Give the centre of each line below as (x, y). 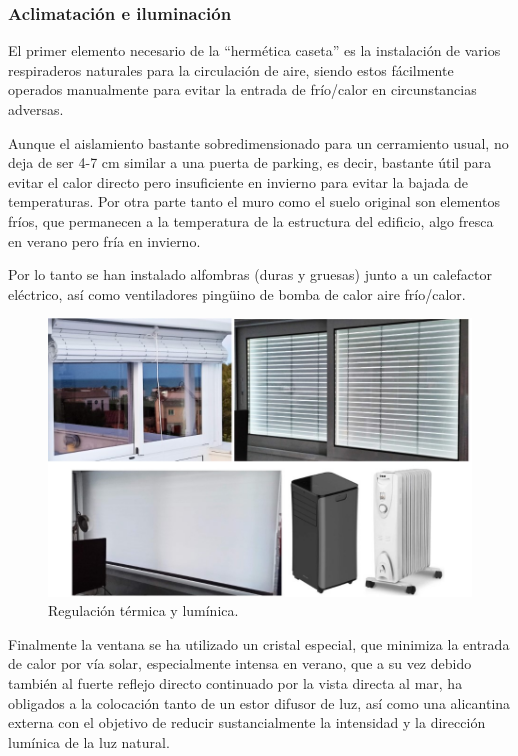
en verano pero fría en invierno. (104, 240)
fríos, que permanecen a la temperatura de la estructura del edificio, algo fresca (251, 220)
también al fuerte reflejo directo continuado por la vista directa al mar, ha (235, 682)
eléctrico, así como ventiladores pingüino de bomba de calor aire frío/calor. (237, 293)
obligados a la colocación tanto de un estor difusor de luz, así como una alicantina (259, 702)
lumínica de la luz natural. (89, 741)
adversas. (36, 109)
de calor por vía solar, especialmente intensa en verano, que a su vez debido (240, 663)
